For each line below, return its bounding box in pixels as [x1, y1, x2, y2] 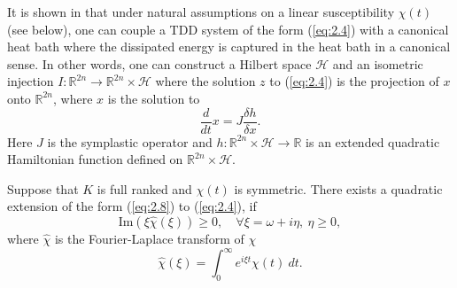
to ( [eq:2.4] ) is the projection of [269, 72, 439, 90]
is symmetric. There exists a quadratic [234, 179, 443, 198]
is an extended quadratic [306, 132, 440, 151]
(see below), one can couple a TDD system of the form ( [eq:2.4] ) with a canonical [7, 19, 449, 38]
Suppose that [7, 179, 79, 198]
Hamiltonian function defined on [7, 150, 183, 168]
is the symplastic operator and [47, 132, 213, 151]
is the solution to [107, 89, 200, 107]
